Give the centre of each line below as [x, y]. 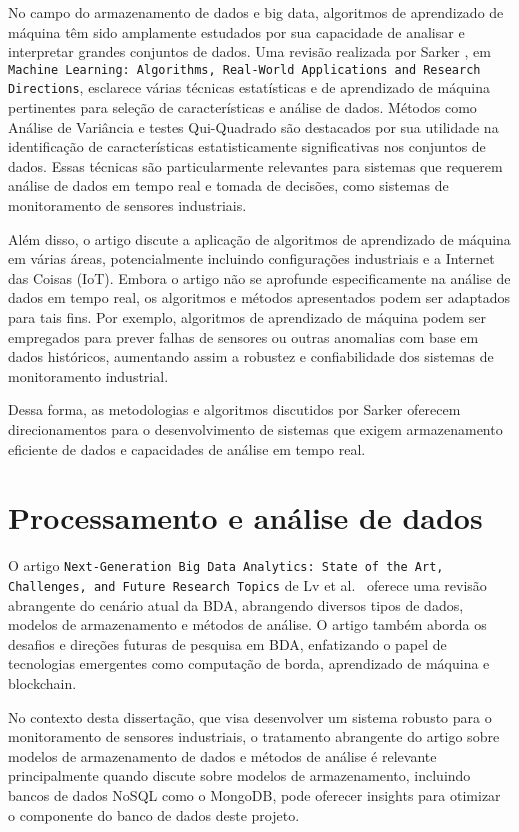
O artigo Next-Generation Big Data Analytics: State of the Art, [226, 565]
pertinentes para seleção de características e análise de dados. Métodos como [242, 107]
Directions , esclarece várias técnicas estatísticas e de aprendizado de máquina [249, 87]
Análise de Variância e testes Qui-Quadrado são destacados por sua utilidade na [253, 126]
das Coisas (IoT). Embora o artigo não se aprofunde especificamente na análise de [259, 277]
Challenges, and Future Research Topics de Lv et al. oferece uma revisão [247, 584]
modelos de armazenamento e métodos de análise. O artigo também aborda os [247, 624]
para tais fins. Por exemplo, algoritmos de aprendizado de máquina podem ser [247, 317]
